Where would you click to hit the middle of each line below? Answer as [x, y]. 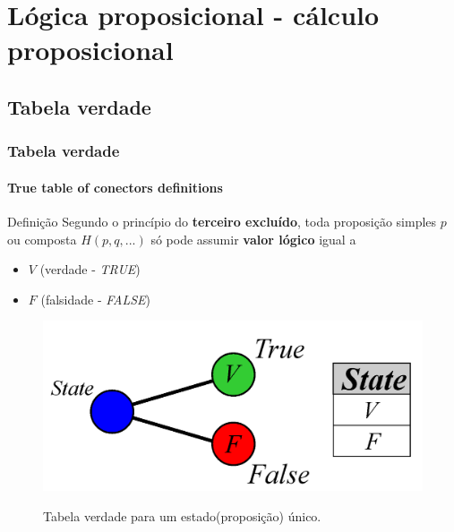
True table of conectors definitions [115, 187]
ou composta [42, 239]
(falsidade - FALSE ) [95, 299]
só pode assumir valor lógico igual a [253, 239]
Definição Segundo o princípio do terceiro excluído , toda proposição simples [222, 221]
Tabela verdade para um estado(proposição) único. [182, 516]
